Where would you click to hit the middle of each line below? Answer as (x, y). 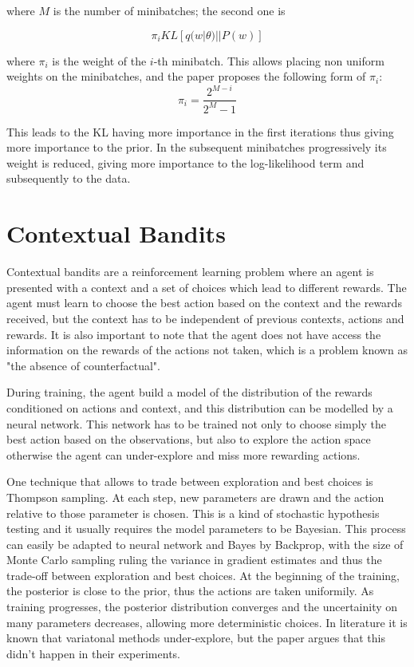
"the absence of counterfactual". (83, 365)
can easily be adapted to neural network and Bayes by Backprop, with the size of (205, 544)
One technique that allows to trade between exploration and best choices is (190, 482)
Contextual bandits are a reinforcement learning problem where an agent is (190, 272)
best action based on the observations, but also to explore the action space (189, 439)
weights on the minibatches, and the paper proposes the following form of (186, 76)
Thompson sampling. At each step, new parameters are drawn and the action (195, 497)
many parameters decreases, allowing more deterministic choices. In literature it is (207, 622)
